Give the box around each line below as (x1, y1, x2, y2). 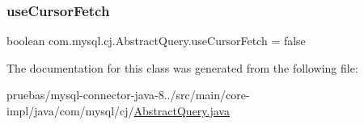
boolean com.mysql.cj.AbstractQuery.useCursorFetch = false (6, 32, 306, 49)
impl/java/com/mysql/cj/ (6, 102, 134, 119)
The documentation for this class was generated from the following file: (6, 59, 358, 76)
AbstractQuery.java (133, 102, 230, 119)
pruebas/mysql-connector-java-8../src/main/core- (6, 86, 250, 103)
